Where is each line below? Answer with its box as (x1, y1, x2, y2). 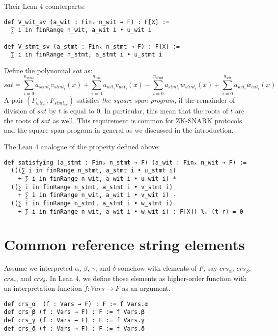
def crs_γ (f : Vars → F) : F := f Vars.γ (4, 317, 145, 324)
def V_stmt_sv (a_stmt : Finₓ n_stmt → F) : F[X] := (4, 43, 180, 50)
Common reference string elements (4, 234, 245, 254)
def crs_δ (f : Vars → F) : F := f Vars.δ (4, 325, 145, 332)
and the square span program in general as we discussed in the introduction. (4, 125, 234, 135)
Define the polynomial (4, 65, 71, 75)
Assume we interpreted (4, 263, 73, 273)
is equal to (63, 106, 95, 116)
